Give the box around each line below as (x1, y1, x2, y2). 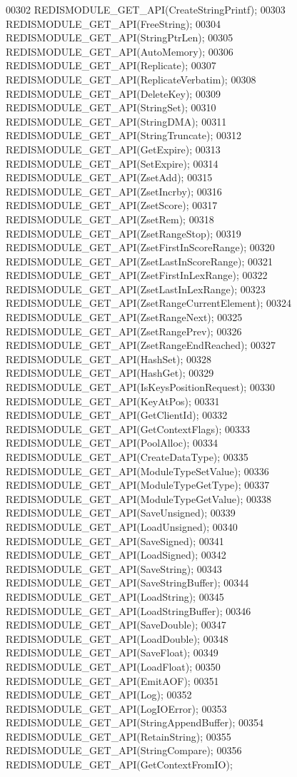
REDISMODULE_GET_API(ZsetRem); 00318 (6, 211, 214, 226)
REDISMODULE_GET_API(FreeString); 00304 (6, 16, 221, 31)
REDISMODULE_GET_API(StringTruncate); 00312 (6, 128, 242, 143)
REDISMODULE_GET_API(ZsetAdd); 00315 (6, 170, 213, 185)
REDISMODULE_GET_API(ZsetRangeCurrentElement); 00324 (6, 295, 292, 310)
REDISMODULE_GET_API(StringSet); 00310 (6, 100, 216, 115)
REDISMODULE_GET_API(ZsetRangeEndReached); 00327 (6, 337, 276, 352)
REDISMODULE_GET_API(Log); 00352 (6, 687, 192, 702)
